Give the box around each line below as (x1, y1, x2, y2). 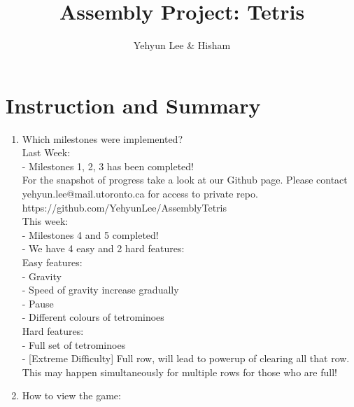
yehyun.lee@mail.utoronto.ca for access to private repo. (22, 186, 258, 201)
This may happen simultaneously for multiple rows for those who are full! (22, 364, 337, 379)
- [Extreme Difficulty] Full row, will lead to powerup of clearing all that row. (22, 351, 350, 366)
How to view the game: (22, 388, 121, 403)
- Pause (22, 296, 54, 310)
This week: (22, 214, 69, 228)
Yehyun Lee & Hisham (133, 38, 231, 53)
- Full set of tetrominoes (22, 337, 126, 352)
